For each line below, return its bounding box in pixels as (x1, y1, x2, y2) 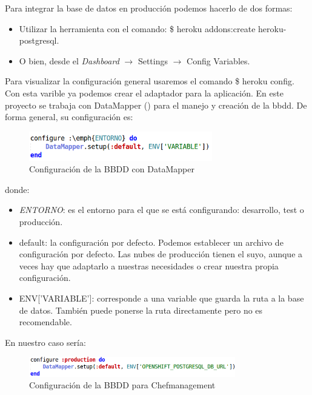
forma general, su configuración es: (5, 110, 133, 123)
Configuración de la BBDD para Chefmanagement (29, 379, 216, 391)
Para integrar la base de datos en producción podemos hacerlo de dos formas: (5, 2, 293, 14)
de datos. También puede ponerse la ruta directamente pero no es (19, 303, 263, 316)
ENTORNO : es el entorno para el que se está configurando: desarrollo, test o (19, 203, 304, 216)
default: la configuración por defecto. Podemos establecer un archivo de (19, 235, 284, 248)
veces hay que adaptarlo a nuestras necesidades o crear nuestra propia (19, 259, 279, 272)
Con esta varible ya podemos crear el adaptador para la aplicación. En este (5, 86, 284, 99)
